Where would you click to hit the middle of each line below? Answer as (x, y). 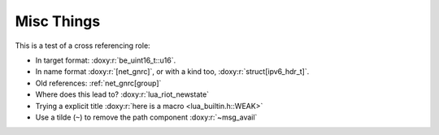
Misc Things (58, 21)
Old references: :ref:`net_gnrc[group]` (98, 83)
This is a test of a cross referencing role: (83, 46)
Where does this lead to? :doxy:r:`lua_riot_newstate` (122, 94)
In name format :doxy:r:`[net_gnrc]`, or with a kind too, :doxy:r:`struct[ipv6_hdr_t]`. (172, 72)
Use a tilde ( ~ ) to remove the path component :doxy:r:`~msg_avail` (146, 117)
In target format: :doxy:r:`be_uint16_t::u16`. (106, 60)
